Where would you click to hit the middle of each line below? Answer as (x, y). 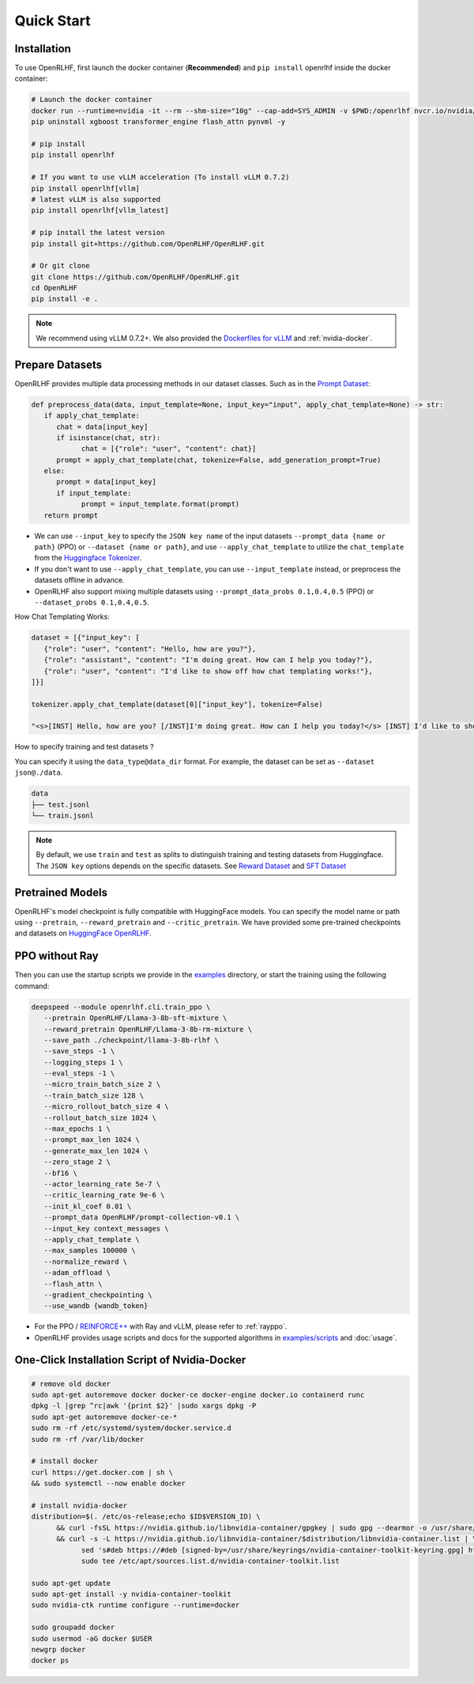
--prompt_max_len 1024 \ (92, 1140)
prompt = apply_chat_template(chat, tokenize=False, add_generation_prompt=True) (219, 460)
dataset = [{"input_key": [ (85, 638)
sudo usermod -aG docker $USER (92, 1638)
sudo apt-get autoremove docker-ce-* (104, 1417)
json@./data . (39, 772)
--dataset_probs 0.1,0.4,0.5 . (92, 602)
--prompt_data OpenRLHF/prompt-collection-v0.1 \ (142, 1217)
